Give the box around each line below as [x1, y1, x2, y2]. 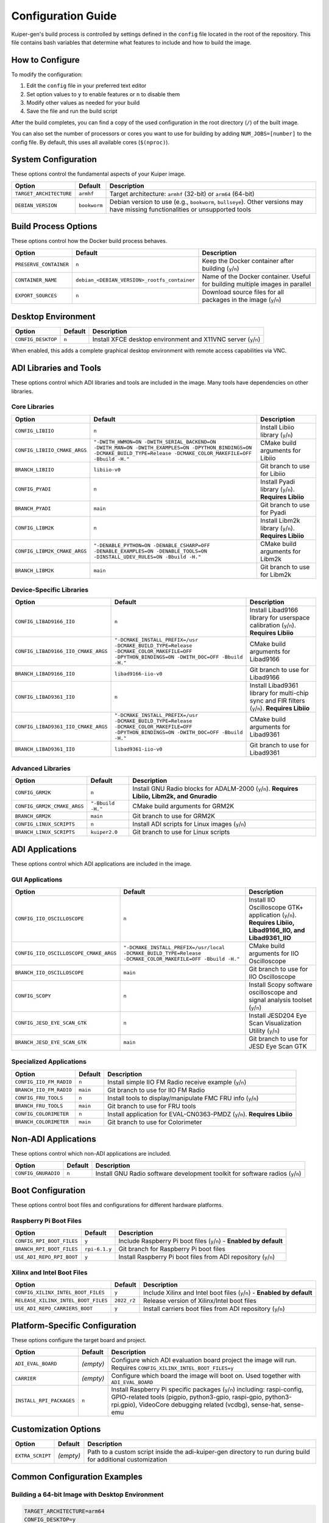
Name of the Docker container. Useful [202, 272, 311, 280]
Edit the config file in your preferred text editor [26, 82, 147, 90]
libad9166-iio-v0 [114, 670, 163, 677]
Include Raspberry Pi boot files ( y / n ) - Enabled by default [118, 1237, 283, 1245]
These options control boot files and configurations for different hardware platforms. [11, 1201, 224, 1209]
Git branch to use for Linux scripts [132, 828, 230, 836]
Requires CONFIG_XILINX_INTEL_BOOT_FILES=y [111, 1363, 234, 1372]
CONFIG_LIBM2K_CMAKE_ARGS [15, 548, 87, 554]
